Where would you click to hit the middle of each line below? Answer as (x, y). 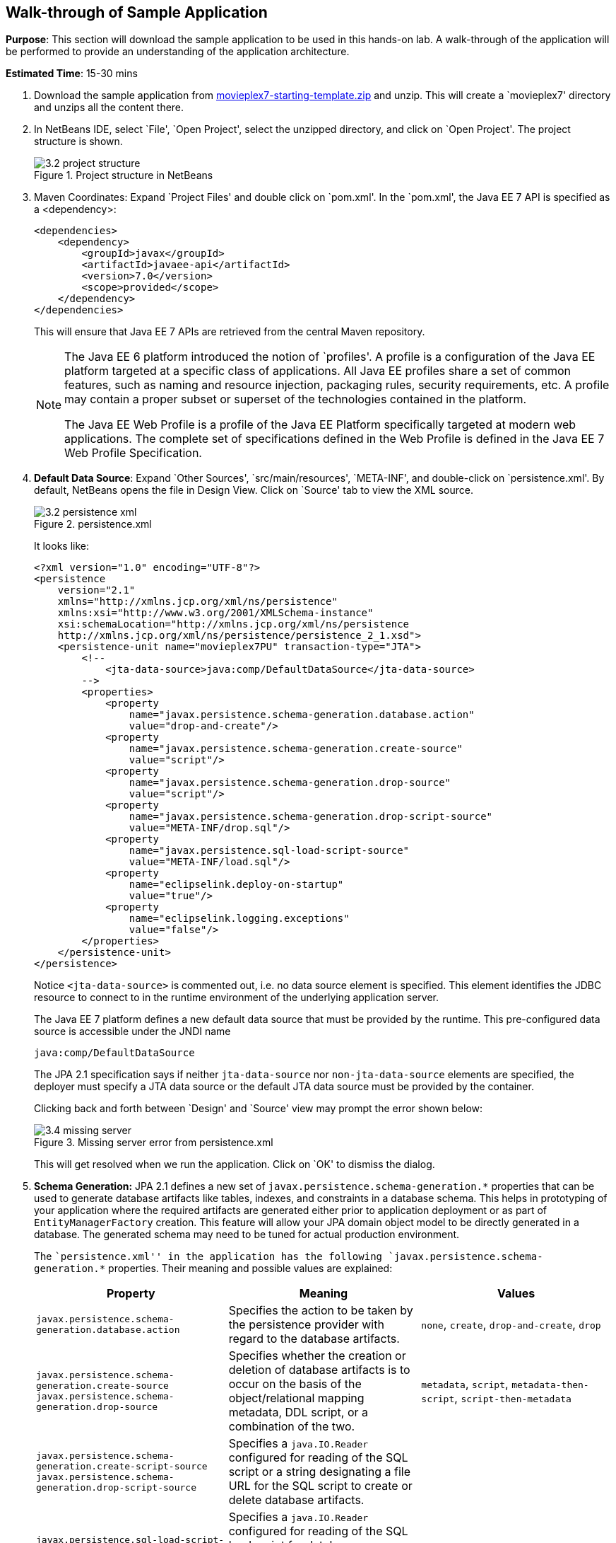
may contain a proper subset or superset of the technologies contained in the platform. (296, 399)
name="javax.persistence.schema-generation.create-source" (296, 749)
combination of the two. (292, 1427)
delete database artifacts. (296, 1500)
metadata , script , (465, 1384)
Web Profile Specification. (133, 453)
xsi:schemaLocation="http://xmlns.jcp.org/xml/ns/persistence (233, 624)
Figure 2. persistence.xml (93, 524)
